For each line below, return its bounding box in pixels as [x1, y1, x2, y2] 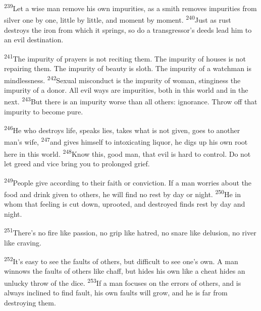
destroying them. [4, 297, 56, 307]
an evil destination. [4, 34, 64, 45]
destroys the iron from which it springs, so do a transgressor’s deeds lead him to [4, 24, 252, 35]
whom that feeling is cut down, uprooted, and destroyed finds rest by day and [4, 199, 245, 209]
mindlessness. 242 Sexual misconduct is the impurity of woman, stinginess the [4, 73, 241, 85]
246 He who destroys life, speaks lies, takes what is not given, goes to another [4, 123, 240, 135]
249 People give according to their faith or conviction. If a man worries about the [4, 175, 252, 188]
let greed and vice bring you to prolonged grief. [4, 158, 150, 168]
